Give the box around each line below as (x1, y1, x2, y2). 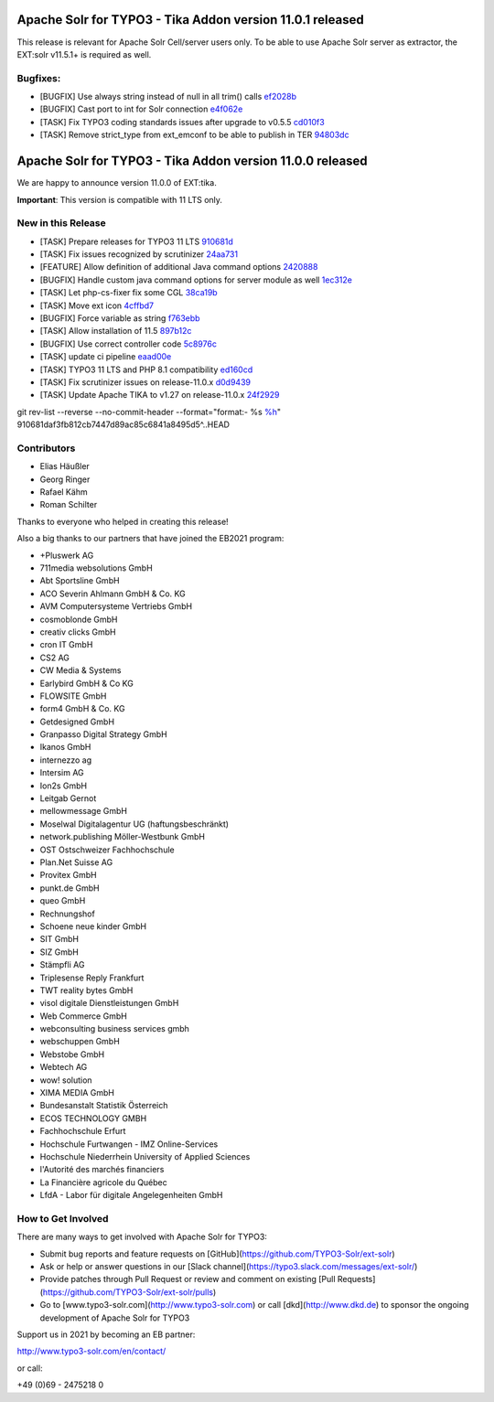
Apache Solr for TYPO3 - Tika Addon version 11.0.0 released (16, 154, 368, 169)
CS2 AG (39, 652, 70, 663)
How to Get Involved (16, 1212, 109, 1225)
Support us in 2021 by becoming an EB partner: (16, 1329, 196, 1340)
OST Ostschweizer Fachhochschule (39, 844, 175, 855)
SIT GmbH (39, 934, 80, 945)
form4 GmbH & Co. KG (39, 703, 125, 714)
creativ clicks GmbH (39, 626, 116, 637)
